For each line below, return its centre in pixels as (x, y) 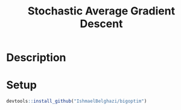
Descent (101, 24)
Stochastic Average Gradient (101, 11)
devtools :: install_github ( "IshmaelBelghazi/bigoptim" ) (77, 101)
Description (36, 58)
